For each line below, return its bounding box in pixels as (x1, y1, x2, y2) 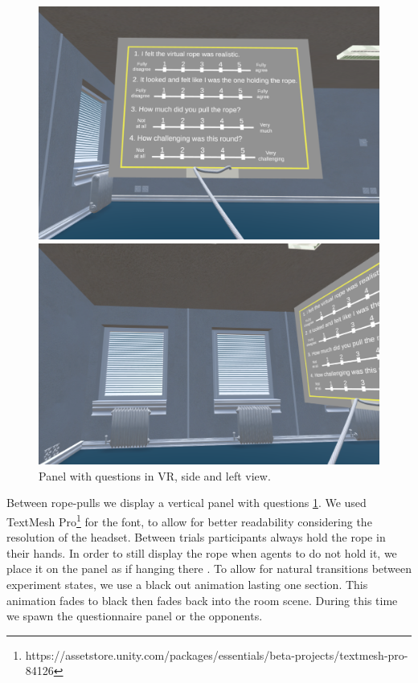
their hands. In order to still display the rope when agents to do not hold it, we (6, 544, 397, 561)
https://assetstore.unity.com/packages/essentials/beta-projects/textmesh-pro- (25, 646, 408, 663)
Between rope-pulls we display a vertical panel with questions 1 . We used (6, 494, 367, 511)
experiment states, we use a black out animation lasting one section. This (6, 576, 368, 592)
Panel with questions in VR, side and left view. (39, 467, 271, 484)
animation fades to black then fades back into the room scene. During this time (6, 591, 398, 608)
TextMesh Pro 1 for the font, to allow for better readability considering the (6, 510, 372, 530)
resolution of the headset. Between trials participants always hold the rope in (6, 529, 386, 546)
